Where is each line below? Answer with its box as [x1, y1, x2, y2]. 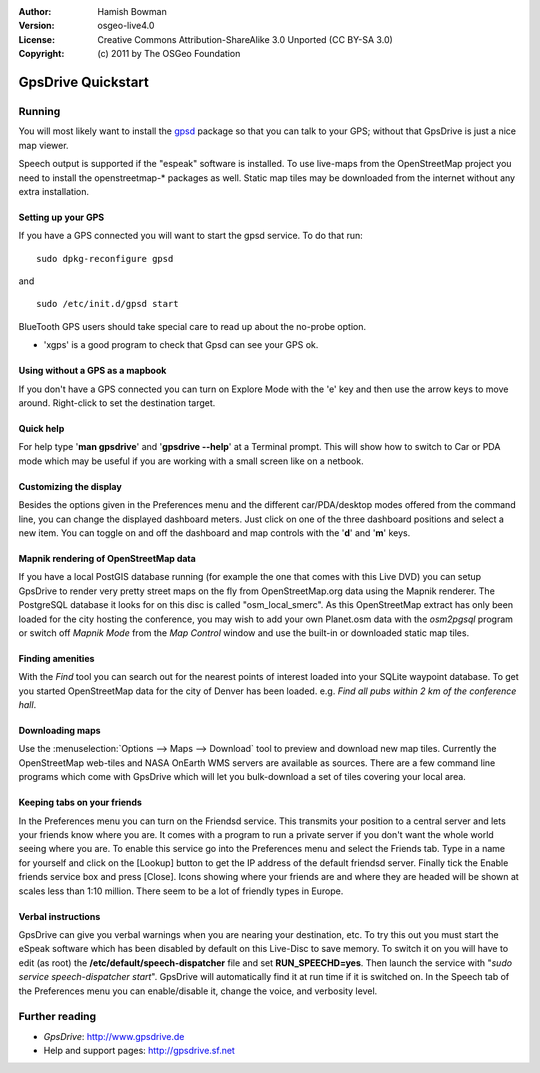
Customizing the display [18, 480, 122, 492]
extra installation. [18, 185, 90, 197]
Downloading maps [18, 725, 101, 737]
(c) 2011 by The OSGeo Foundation [97, 48, 241, 60]
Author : [18, 6, 52, 17]
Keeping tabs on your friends [18, 796, 142, 809]
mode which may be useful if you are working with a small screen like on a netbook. [18, 455, 364, 467]
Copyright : [18, 48, 65, 60]
